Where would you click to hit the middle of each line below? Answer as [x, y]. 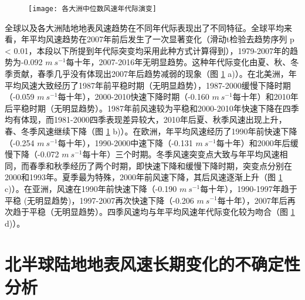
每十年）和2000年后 [253, 142]
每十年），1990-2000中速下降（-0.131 [125, 142]
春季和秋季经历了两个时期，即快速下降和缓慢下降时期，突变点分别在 [160, 165]
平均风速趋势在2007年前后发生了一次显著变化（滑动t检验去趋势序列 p [162, 39]
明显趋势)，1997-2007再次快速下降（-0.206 [115, 200]
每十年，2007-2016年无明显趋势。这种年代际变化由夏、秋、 [178, 62]
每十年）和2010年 [265, 97]
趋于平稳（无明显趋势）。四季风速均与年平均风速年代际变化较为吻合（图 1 [154, 212]
